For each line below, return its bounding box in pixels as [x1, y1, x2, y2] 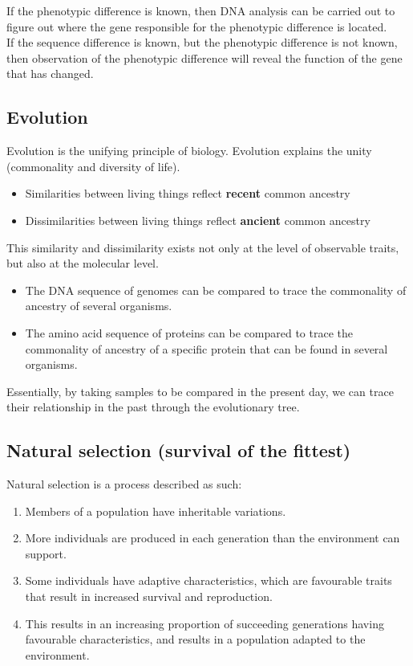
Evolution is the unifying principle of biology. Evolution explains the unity [6, 142, 372, 159]
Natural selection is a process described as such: [6, 476, 242, 492]
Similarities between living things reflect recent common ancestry [25, 185, 350, 202]
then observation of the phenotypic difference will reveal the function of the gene [6, 49, 403, 66]
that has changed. [6, 65, 94, 82]
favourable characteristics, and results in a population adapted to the [25, 631, 366, 648]
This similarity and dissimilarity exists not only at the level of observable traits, [6, 239, 399, 255]
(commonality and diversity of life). [6, 157, 180, 174]
